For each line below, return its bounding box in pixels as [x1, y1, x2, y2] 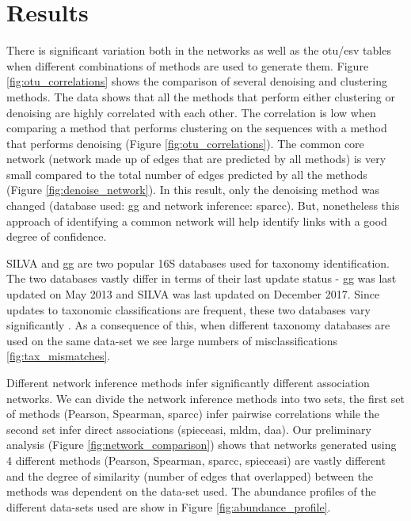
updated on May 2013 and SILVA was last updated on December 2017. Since [6, 286, 380, 302]
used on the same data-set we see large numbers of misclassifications [6, 332, 337, 348]
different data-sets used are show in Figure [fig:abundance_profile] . [6, 498, 331, 515]
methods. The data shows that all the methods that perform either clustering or [6, 88, 395, 105]
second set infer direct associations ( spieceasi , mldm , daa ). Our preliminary [6, 420, 371, 437]
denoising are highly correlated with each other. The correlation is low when [6, 104, 376, 120]
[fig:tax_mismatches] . [6, 348, 111, 364]
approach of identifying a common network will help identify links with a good [6, 212, 387, 229]
